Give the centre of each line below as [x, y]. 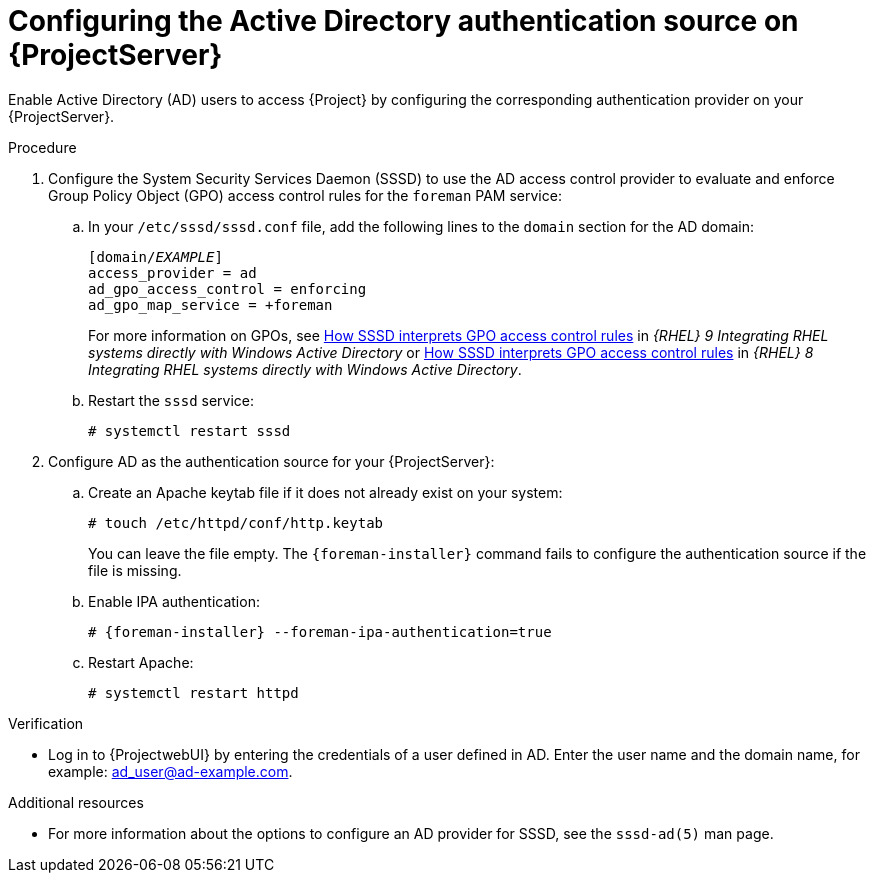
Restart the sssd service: [171, 400]
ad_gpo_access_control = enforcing [227, 288]
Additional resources [76, 802]
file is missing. [135, 570]
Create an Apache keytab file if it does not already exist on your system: [325, 492]
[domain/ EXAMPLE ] [155, 256]
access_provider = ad [172, 272]
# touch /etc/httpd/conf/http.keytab [236, 522]
